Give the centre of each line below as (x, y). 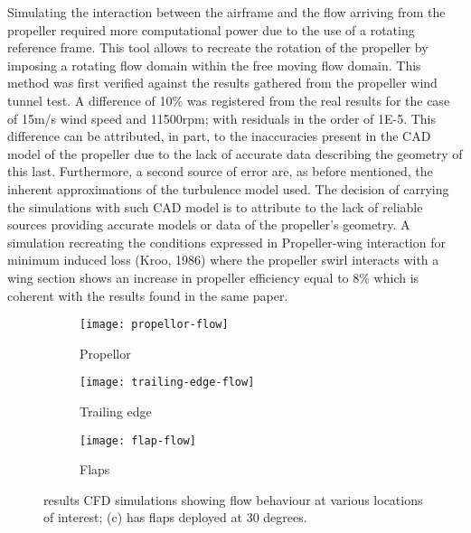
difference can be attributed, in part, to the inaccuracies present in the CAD (219, 136)
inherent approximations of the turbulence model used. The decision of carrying (228, 188)
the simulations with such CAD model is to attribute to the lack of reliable (215, 206)
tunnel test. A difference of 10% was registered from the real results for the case (229, 100)
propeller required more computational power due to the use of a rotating (211, 29)
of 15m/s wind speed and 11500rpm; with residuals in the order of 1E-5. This (222, 118)
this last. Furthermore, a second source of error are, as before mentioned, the (220, 171)
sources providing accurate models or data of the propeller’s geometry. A (209, 224)
